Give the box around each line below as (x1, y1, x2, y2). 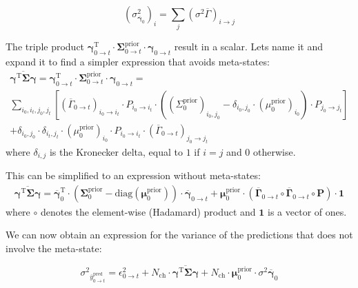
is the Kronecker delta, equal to (49, 144, 183, 158)
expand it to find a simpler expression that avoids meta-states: (6, 54, 270, 69)
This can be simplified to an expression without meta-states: (6, 168, 261, 183)
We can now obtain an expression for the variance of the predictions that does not (6, 227, 353, 242)
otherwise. (253, 144, 296, 158)
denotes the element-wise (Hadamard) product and (40, 204, 256, 218)
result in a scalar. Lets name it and (174, 39, 323, 54)
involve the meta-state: (6, 240, 102, 255)
